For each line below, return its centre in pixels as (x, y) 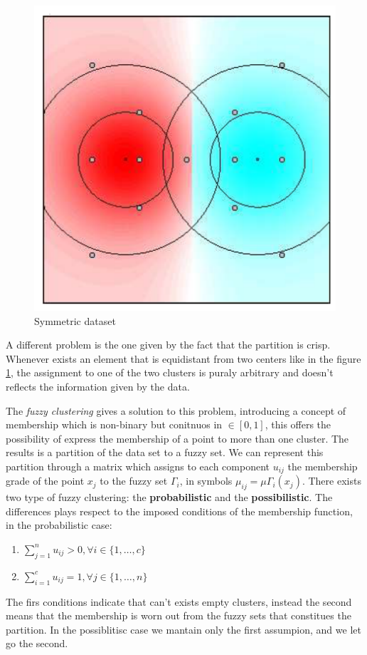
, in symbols (206, 481)
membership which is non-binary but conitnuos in (114, 424)
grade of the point (45, 481)
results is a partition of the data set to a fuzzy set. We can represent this (165, 452)
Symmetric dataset (75, 320)
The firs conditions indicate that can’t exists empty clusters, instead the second (179, 601)
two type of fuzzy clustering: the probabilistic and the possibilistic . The (169, 497)
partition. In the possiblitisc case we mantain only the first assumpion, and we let (183, 629)
